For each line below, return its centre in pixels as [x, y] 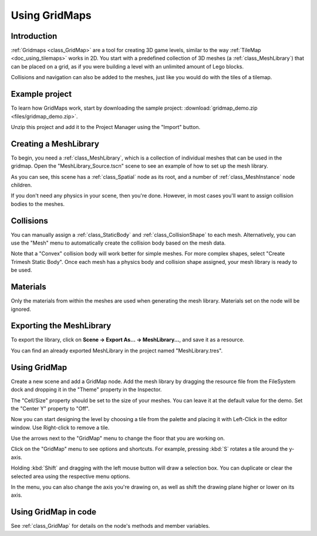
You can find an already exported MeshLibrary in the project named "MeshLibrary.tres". [117, 350]
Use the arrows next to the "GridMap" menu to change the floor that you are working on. [118, 438]
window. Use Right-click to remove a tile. [60, 428]
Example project [41, 94]
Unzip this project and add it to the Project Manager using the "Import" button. [106, 127]
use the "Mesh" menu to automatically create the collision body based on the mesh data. [118, 243]
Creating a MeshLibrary [55, 144]
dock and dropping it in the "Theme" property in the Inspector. [86, 389]
